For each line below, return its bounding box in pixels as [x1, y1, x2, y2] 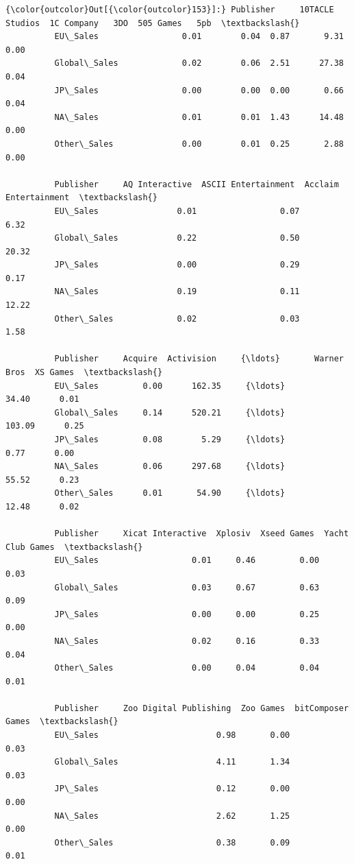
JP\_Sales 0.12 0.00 [54, 784, 290, 794]
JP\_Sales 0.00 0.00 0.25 [54, 609, 320, 619]
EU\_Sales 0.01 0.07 [54, 206, 300, 216]
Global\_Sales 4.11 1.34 [54, 757, 290, 767]
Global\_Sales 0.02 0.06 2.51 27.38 [54, 58, 344, 69]
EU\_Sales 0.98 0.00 [54, 730, 290, 741]
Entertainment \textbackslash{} [5, 193, 157, 203]
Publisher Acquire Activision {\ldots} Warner [54, 354, 344, 364]
